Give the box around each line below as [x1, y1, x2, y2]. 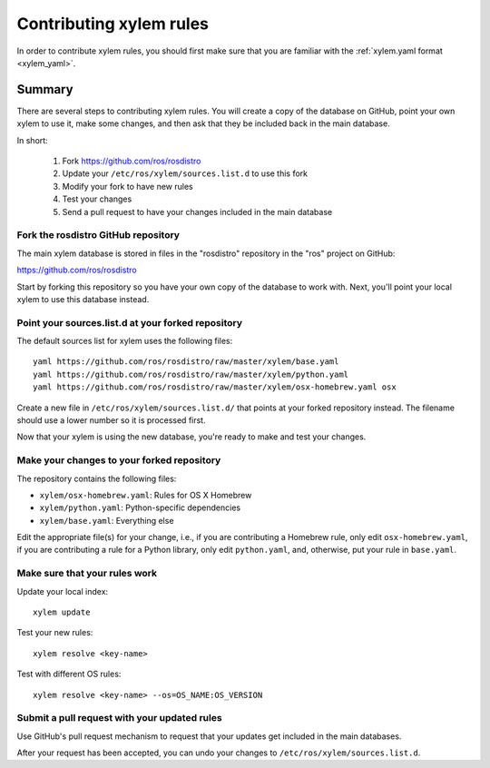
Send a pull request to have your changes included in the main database [62, 206, 333, 217]
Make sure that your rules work [16, 567, 158, 580]
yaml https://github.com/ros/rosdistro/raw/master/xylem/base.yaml [33, 357, 339, 367]
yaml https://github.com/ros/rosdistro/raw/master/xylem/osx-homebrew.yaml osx [33, 382, 397, 392]
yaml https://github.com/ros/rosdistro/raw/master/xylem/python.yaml [33, 369, 349, 379]
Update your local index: [16, 586, 109, 596]
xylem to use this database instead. [16, 293, 150, 304]
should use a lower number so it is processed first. [16, 414, 206, 426]
